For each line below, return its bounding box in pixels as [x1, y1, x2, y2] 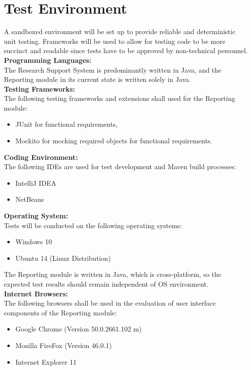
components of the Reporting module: [4, 307, 117, 317]
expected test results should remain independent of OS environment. [4, 279, 209, 289]
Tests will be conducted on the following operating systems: [4, 220, 182, 230]
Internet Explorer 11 [15, 356, 77, 367]
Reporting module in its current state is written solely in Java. [4, 74, 191, 84]
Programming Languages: [4, 55, 92, 65]
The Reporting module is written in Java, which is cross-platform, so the [4, 269, 221, 279]
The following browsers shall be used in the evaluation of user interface [4, 298, 216, 308]
